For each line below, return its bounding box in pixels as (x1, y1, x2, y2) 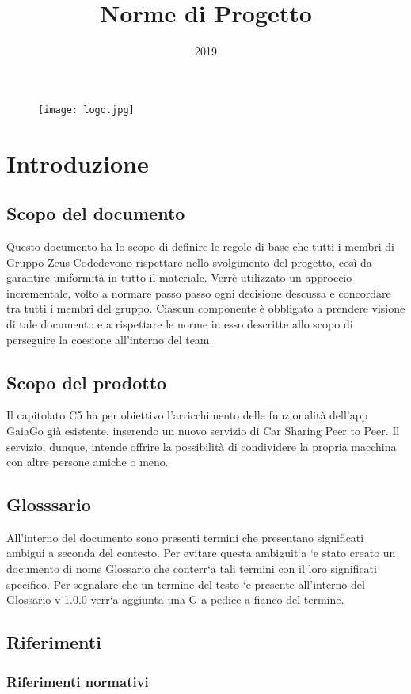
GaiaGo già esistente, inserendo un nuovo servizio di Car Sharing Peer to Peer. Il (6, 422, 400, 438)
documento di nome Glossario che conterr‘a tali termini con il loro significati (6, 560, 377, 577)
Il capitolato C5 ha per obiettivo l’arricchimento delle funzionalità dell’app (6, 407, 368, 423)
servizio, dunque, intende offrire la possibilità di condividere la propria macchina (6, 438, 397, 454)
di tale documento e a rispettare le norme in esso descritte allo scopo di (6, 315, 353, 332)
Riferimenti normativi (6, 671, 149, 691)
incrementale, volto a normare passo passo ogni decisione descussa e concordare (6, 284, 391, 301)
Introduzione (6, 146, 149, 179)
